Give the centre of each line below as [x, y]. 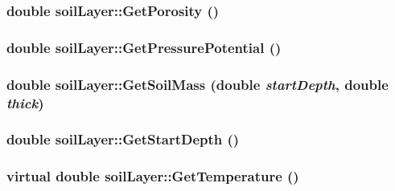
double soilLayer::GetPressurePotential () [144, 47]
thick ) [25, 102]
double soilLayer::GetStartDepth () [123, 139]
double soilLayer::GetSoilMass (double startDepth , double [197, 84]
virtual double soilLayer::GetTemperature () [153, 176]
